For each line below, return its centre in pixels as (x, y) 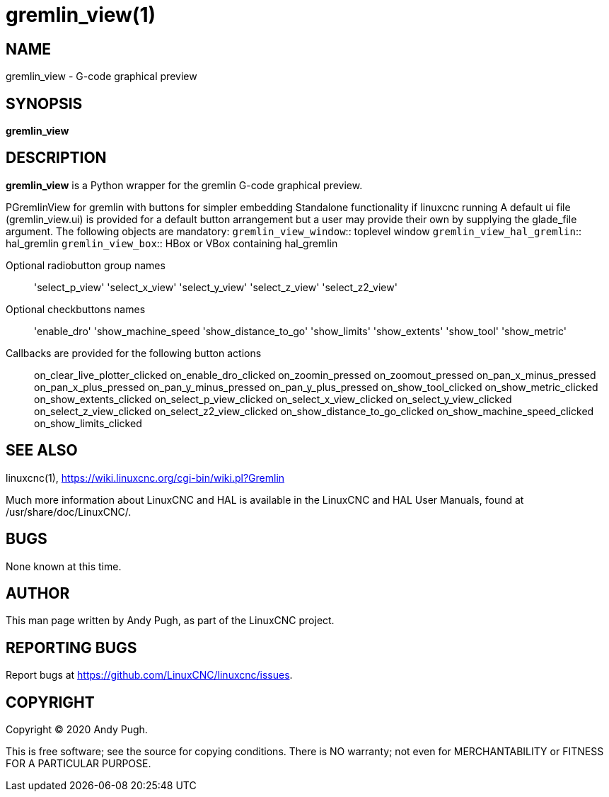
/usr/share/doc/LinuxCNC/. (69, 511)
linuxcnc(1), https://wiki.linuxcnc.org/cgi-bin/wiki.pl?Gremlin (145, 477)
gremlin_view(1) (81, 15)
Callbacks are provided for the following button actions (134, 353)
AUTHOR (38, 593)
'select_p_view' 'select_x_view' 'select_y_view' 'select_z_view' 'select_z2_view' (216, 287)
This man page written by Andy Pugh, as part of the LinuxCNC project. (170, 621)
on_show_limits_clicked (88, 423)
